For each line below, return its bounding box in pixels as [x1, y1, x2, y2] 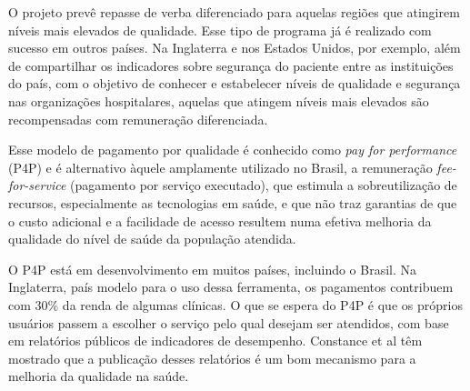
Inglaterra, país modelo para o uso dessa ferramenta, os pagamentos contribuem [8, 277, 454, 296]
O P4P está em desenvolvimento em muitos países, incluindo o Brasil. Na [8, 259, 417, 278]
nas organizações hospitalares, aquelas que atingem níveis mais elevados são [8, 91, 429, 110]
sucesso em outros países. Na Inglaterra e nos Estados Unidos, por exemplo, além [8, 38, 461, 57]
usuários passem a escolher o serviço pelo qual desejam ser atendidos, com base [8, 313, 449, 332]
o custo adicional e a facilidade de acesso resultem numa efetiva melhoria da [8, 211, 432, 230]
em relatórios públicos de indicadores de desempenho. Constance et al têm [8, 331, 423, 350]
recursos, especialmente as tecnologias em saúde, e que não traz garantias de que [8, 193, 457, 212]
